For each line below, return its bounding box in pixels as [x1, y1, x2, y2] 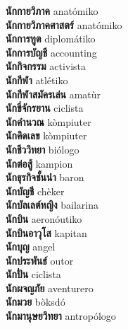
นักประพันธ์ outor [6, 253, 74, 267]
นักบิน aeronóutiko [6, 211, 82, 226]
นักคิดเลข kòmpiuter [6, 128, 87, 143]
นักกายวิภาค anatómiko [6, 4, 98, 18]
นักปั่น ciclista [6, 267, 61, 282]
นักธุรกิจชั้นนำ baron [6, 170, 84, 185]
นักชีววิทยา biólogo [6, 142, 79, 156]
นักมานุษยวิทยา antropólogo [6, 308, 116, 323]
